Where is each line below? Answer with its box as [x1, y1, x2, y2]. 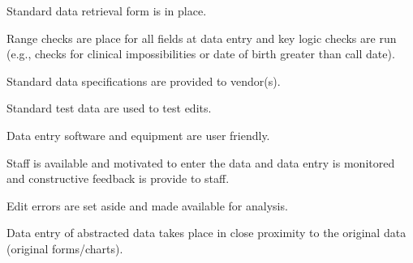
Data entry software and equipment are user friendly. [6, 126, 270, 143]
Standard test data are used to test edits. [6, 100, 212, 117]
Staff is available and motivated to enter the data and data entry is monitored [6, 154, 395, 171]
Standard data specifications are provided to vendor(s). [6, 72, 281, 89]
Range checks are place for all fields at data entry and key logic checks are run [6, 29, 397, 46]
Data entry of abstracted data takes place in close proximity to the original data [6, 224, 407, 241]
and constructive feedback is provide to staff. [6, 170, 230, 187]
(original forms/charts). [6, 240, 123, 257]
